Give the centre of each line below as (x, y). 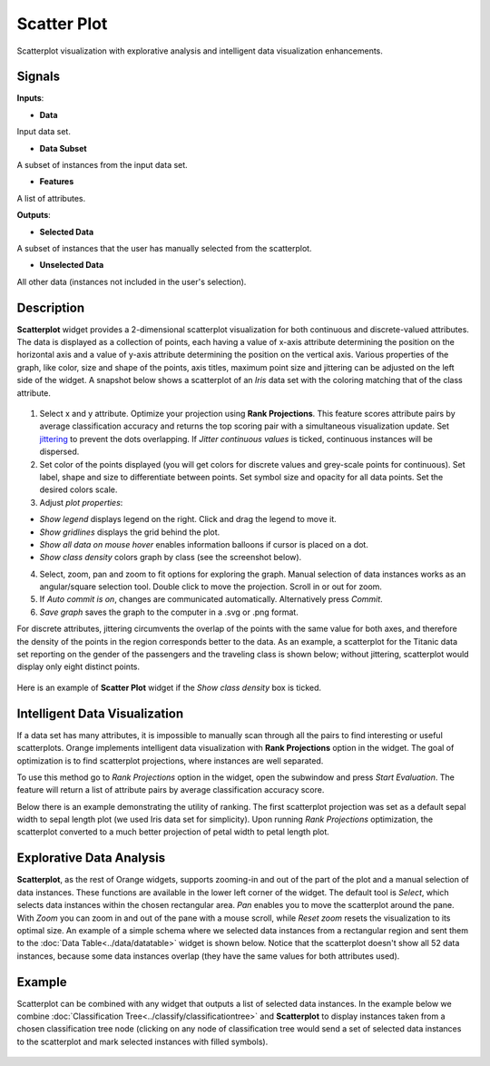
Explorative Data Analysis (91, 858)
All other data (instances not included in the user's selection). (132, 281)
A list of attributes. (51, 198)
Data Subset (63, 148)
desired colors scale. (78, 489)
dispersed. (59, 452)
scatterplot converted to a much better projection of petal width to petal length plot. (173, 832)
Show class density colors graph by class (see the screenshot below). (171, 558)
